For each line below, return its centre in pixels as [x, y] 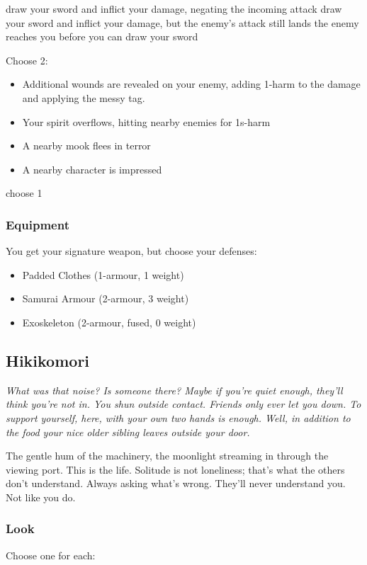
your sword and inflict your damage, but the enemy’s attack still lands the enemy [182, 22]
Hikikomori [48, 360]
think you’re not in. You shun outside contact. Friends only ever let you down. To [183, 404]
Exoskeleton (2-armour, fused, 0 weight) [109, 322]
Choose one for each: [51, 555]
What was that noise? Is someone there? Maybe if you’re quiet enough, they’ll [174, 390]
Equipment [38, 224]
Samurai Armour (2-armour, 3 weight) [106, 298]
